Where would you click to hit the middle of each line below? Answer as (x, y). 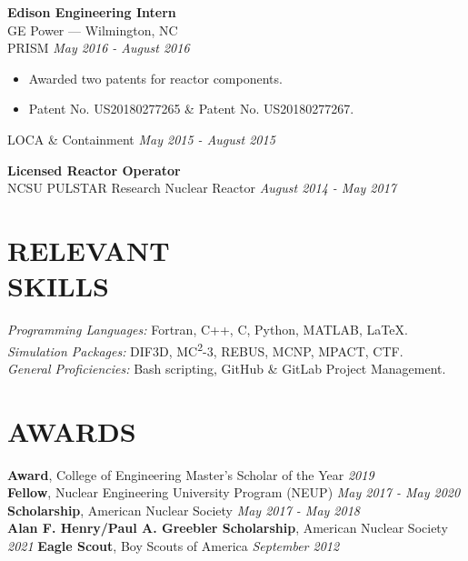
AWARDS (72, 431)
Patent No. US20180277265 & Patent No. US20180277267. (191, 109)
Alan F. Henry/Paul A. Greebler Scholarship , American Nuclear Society (228, 528)
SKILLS (58, 286)
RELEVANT (89, 250)
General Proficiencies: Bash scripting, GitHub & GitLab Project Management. (227, 368)
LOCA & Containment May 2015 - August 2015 (141, 139)
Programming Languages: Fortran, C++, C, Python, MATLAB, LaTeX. (208, 330)
